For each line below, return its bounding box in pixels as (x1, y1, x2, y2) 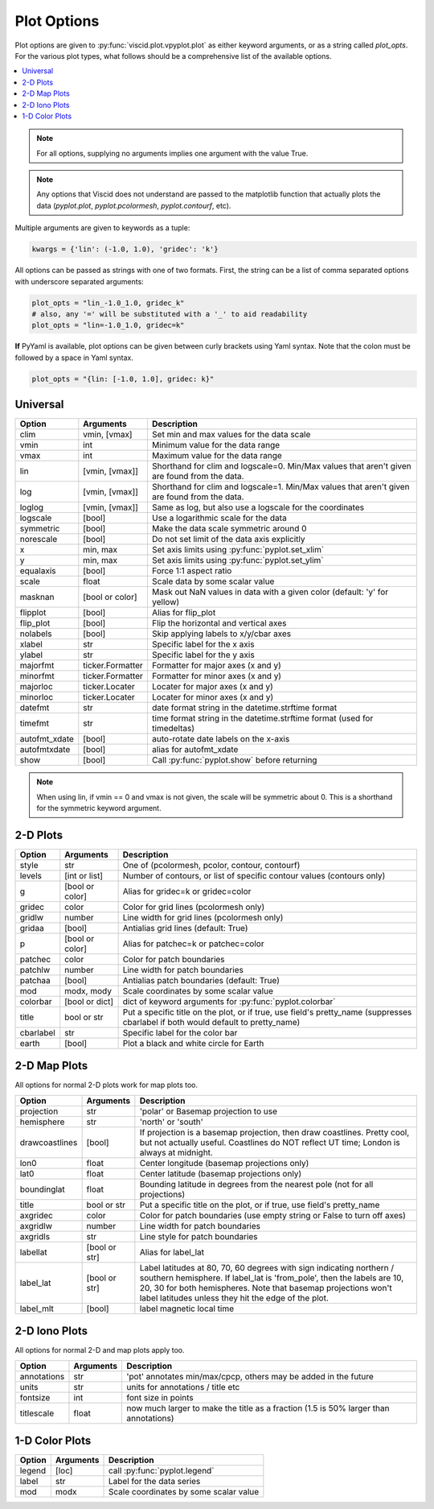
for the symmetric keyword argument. (36, 804, 162, 812)
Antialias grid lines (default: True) (122, 922, 248, 933)
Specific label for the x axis (151, 639, 255, 650)
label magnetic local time (139, 1303, 235, 1314)
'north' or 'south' (139, 1116, 204, 1127)
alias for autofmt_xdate (151, 744, 239, 755)
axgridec (19, 1209, 54, 1221)
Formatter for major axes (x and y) (151, 660, 281, 672)
